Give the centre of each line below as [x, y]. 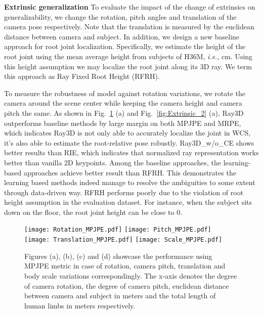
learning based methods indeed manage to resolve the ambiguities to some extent [130, 182]
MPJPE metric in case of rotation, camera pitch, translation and [125, 266]
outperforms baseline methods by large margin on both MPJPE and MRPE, [123, 123]
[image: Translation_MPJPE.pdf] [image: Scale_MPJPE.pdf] [123, 240]
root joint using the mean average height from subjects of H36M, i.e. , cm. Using [128, 56]
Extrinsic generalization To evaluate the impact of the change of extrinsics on [130, 7]
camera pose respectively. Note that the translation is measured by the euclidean [129, 27]
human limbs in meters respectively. [80, 305]
